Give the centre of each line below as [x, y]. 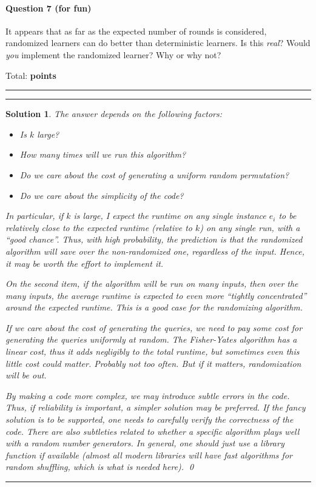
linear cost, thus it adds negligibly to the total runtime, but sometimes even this [153, 351]
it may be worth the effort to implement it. [85, 263]
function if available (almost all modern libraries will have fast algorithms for [149, 455]
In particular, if [35, 216]
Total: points [31, 75]
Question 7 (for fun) [49, 8]
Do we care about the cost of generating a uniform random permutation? [154, 174]
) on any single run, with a [250, 227]
